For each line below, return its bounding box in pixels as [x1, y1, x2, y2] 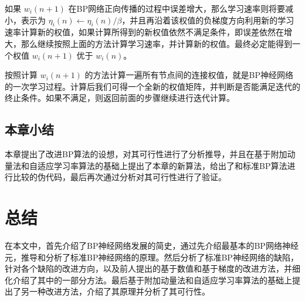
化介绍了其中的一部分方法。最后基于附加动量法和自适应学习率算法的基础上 [5, 273, 292, 286]
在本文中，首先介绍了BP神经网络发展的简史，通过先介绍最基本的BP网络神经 [5, 239, 299, 252]
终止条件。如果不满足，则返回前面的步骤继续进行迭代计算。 [5, 92, 235, 104]
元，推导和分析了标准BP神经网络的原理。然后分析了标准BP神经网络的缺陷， [5, 251, 299, 263]
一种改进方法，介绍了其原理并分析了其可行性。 [29, 285, 210, 297]
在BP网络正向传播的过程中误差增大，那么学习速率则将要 [68, 2, 285, 14]
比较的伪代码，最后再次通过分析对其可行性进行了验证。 [12, 171, 226, 183]
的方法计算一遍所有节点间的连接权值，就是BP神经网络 [84, 69, 293, 81]
